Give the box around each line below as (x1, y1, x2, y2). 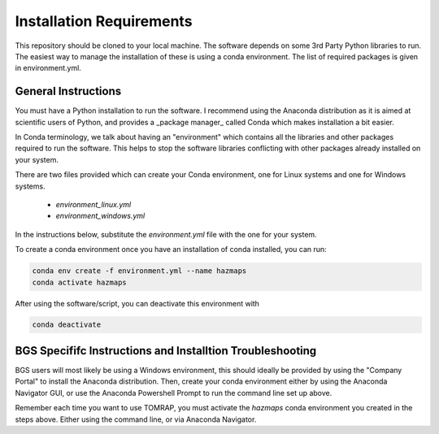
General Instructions (15, 85, 122, 98)
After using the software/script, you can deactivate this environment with (15, 298, 260, 308)
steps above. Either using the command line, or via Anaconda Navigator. (15, 414, 257, 424)
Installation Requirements (15, 12, 193, 30)
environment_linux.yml (55, 199, 132, 209)
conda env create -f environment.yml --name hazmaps (32, 267, 247, 276)
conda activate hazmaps (32, 277, 128, 287)
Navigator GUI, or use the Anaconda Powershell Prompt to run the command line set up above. (15, 388, 333, 397)
